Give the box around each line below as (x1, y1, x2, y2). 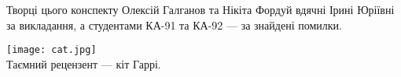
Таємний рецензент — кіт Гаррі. (6, 55, 161, 72)
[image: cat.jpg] (6, 44, 97, 56)
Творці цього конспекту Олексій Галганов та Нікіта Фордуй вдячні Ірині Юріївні (6, 2, 395, 17)
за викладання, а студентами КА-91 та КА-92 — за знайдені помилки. (6, 16, 342, 33)
